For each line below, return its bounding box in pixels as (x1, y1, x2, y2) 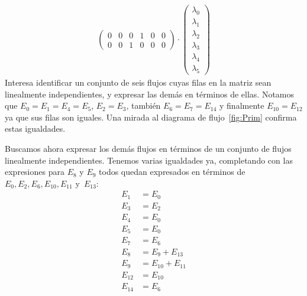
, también (126, 99, 161, 112)
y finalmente (219, 99, 264, 112)
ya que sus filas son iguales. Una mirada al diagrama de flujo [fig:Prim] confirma (5, 110, 297, 123)
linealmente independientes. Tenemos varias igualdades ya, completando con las (5, 154, 293, 166)
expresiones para (5, 165, 64, 178)
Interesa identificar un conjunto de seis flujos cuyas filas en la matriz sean (5, 76, 272, 89)
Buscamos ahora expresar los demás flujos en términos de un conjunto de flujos (5, 142, 292, 155)
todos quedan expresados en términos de (99, 165, 245, 178)
